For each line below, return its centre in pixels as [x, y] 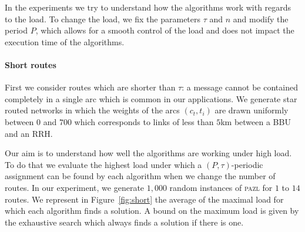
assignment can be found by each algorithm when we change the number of [140, 176]
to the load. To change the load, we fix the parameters [103, 19]
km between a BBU [256, 121]
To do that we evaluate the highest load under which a [103, 164]
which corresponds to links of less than [144, 121]
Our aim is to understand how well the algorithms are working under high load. [148, 153]
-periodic [247, 164]
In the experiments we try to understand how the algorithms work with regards [148, 7]
